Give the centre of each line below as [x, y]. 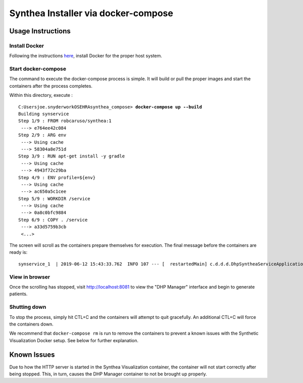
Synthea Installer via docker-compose [91, 13]
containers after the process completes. [51, 86]
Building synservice [44, 114]
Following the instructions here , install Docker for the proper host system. [86, 56]
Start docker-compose [38, 69]
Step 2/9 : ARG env [42, 135]
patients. [18, 294]
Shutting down [28, 307]
